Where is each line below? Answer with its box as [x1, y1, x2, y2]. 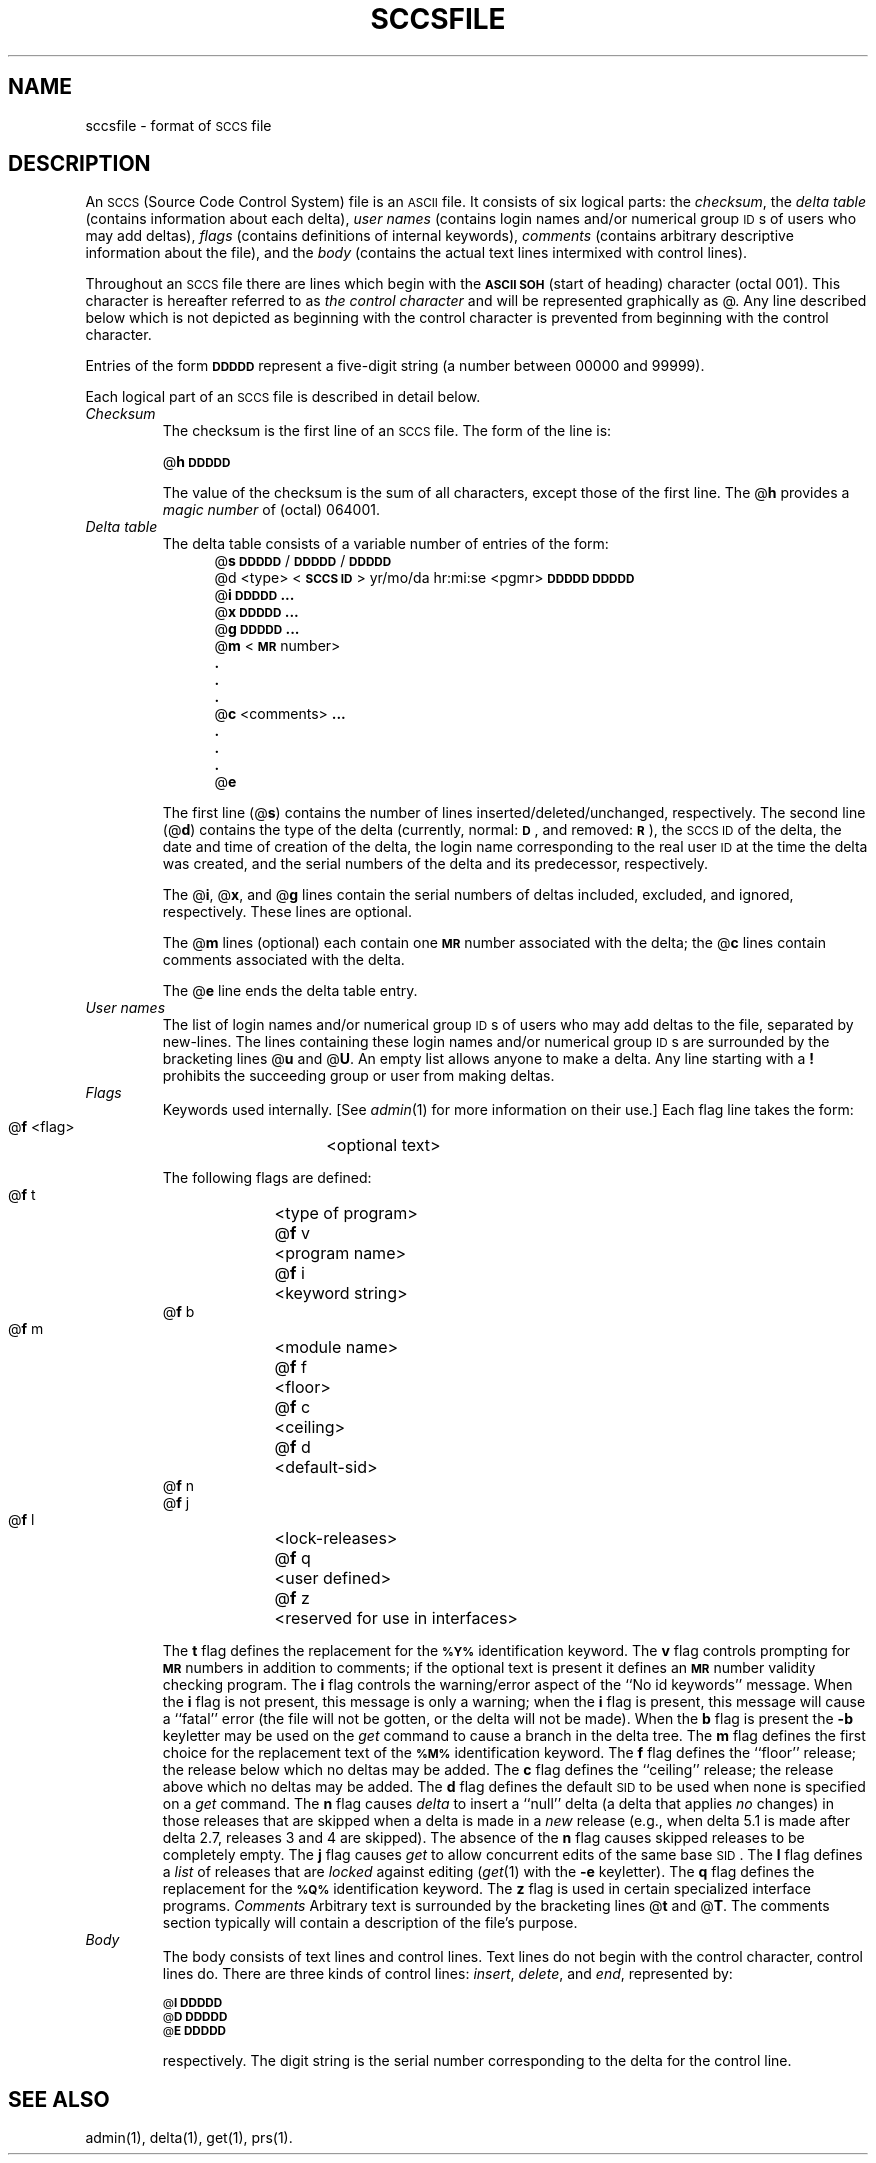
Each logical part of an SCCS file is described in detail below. [85, 388, 481, 406]
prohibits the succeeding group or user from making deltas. [162, 1067, 555, 1085]
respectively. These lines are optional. [162, 903, 412, 921]
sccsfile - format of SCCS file [85, 116, 272, 134]
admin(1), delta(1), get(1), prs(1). [85, 2129, 293, 2147]
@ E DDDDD [162, 2024, 226, 2039]
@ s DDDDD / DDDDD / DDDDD [214, 552, 392, 570]
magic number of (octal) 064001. [162, 501, 381, 519]
